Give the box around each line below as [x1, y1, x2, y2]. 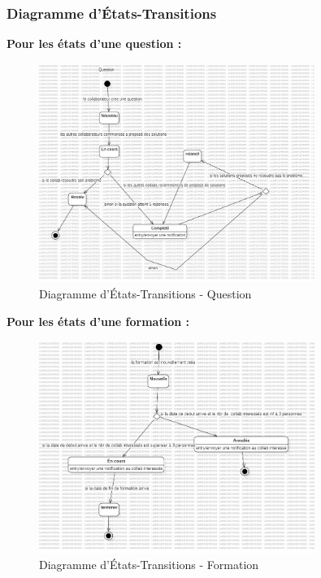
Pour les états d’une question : [7, 35, 182, 52]
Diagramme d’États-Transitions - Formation [39, 555, 259, 572]
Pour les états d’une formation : [7, 312, 189, 329]
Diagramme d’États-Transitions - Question [39, 285, 252, 302]
